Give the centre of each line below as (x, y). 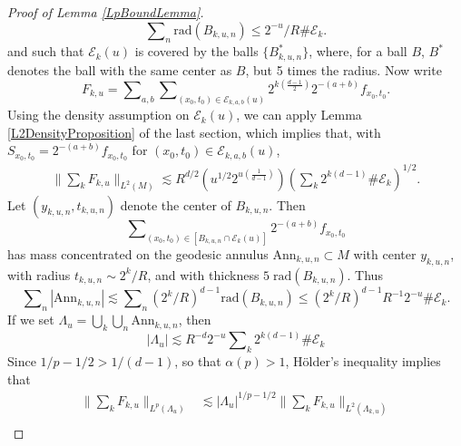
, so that (198, 361)
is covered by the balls (196, 51)
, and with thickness (203, 274)
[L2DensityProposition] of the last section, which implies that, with (194, 132)
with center (385, 253)
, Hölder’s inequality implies (363, 361)
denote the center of (176, 204)
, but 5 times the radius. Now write (343, 69)
